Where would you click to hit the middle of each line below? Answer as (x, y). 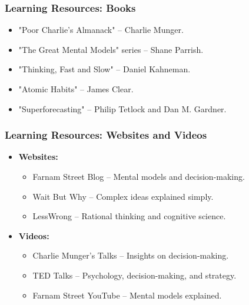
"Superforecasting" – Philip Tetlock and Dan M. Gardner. (122, 108)
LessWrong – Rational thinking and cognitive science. (129, 216)
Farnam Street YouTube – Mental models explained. (127, 295)
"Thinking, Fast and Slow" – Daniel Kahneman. (104, 69)
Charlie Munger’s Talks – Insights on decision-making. (131, 255)
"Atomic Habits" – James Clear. (76, 89)
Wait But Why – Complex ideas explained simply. (123, 196)
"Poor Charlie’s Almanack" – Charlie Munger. (101, 30)
